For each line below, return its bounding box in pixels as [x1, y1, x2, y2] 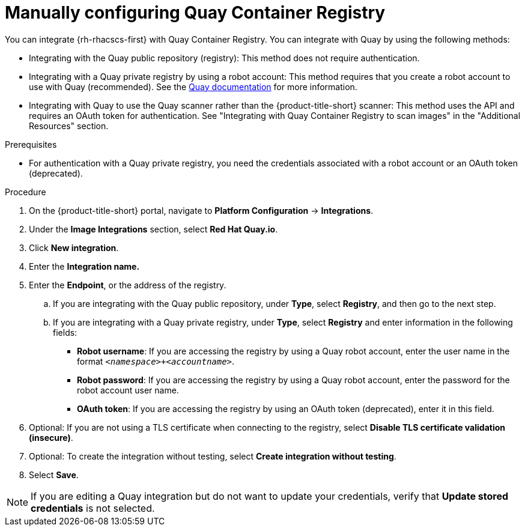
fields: [53, 327, 77, 338]
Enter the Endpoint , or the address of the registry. [29, 279, 226, 290]
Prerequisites [5, 139, 57, 150]
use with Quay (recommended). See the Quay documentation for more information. [29, 81, 357, 92]
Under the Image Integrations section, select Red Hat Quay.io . [29, 223, 278, 234]
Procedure [5, 186, 46, 197]
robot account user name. [77, 384, 179, 395]
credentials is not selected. [31, 502, 155, 514]
